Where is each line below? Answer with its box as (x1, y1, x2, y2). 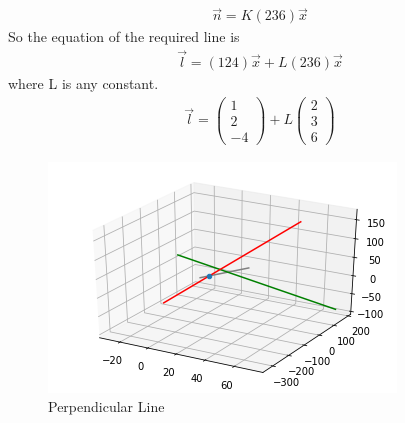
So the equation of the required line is (8, 26, 240, 47)
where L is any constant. (8, 73, 159, 94)
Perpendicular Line (48, 396, 165, 417)
